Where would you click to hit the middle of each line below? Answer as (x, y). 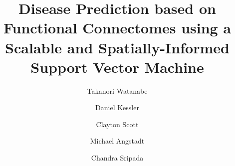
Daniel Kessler (117, 107)
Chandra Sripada (117, 158)
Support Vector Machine (117, 67)
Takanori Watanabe (117, 90)
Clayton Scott (117, 124)
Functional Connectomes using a (117, 28)
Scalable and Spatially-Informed (117, 47)
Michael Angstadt (117, 141)
